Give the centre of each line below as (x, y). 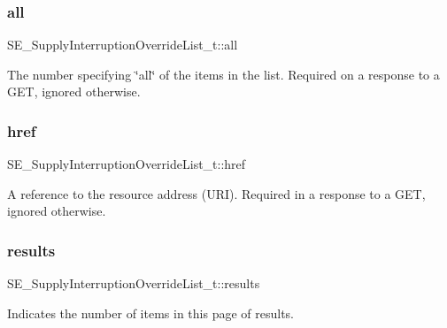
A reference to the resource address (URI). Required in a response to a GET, (216, 193)
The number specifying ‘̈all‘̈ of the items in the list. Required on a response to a (223, 74)
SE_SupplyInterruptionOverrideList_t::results (134, 283)
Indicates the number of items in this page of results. (151, 313)
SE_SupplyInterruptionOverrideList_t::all (123, 45)
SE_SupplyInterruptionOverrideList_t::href (127, 164)
